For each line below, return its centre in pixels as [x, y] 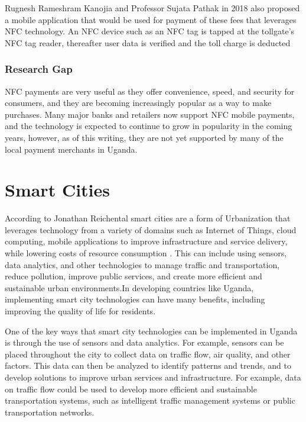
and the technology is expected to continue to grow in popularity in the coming [149, 126]
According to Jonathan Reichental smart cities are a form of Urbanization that [148, 218]
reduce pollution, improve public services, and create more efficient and [134, 276]
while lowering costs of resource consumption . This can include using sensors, [146, 253]
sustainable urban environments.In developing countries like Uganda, [129, 287]
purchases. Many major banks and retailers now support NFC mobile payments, [150, 114]
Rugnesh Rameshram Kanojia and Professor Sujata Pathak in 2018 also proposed [152, 8]
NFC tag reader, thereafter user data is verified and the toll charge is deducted [148, 42]
